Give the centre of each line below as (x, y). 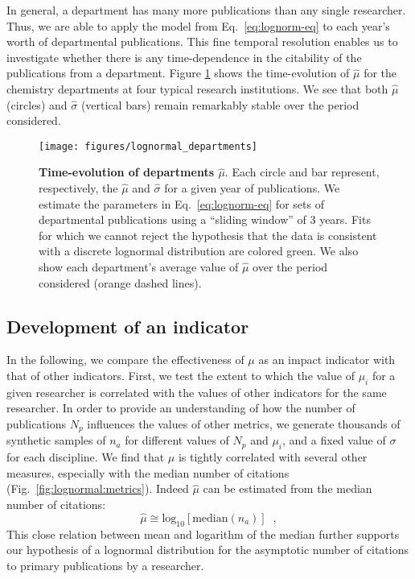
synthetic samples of (56, 440)
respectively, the (78, 188)
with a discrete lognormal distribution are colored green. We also (199, 251)
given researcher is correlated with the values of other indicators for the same (197, 392)
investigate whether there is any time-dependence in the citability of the (184, 57)
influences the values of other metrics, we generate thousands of (244, 423)
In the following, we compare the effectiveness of (125, 360)
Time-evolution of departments (127, 172)
